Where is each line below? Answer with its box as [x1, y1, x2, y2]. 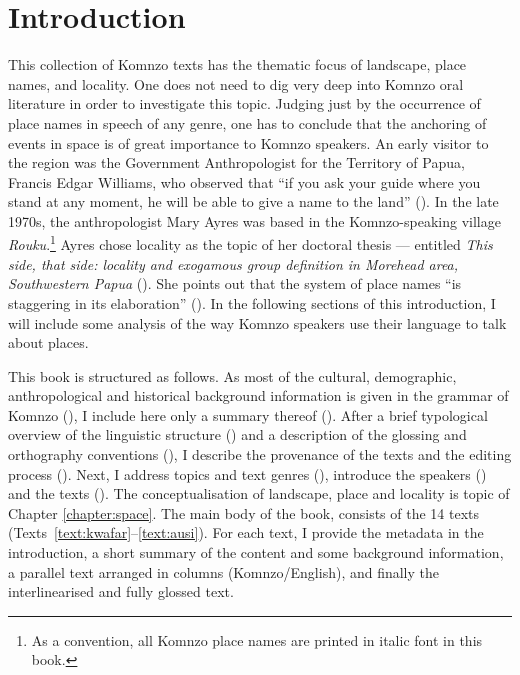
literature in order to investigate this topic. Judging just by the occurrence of [8, 93, 481, 114]
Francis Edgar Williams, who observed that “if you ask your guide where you [8, 171, 481, 192]
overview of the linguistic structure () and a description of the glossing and [8, 424, 467, 445]
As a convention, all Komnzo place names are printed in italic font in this [31, 629, 483, 650]
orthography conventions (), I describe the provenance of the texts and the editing [8, 444, 512, 465]
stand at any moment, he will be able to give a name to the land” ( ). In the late [8, 191, 499, 212]
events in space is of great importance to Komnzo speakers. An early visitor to [8, 132, 489, 153]
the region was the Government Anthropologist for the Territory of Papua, [8, 152, 465, 173]
